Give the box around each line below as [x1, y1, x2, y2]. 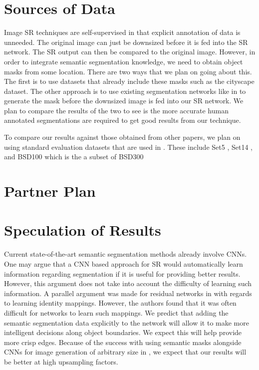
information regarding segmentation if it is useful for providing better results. [4, 268, 241, 279]
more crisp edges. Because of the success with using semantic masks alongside [4, 337, 242, 347]
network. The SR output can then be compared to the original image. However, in [4, 46, 256, 57]
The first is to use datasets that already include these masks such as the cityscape [4, 76, 255, 86]
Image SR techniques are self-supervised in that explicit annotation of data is [4, 27, 241, 37]
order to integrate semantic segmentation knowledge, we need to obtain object [4, 56, 243, 66]
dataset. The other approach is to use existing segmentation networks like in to [4, 85, 246, 96]
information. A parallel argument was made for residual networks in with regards [4, 288, 252, 298]
